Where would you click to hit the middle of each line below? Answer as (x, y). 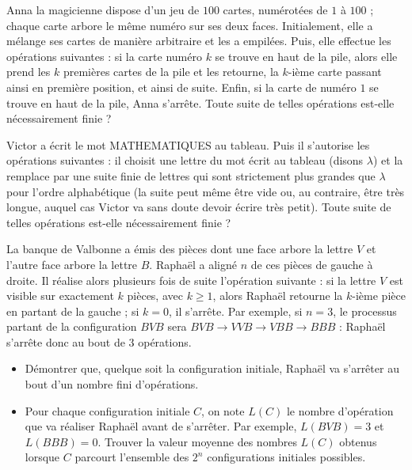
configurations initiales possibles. (286, 457)
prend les (29, 72)
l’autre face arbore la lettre (72, 264)
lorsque (42, 457)
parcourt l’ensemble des (132, 457)
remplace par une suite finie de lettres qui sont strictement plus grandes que (191, 175)
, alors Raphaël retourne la (278, 296)
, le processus (365, 311)
